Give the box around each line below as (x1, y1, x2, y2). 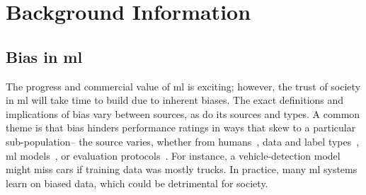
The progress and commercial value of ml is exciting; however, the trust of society (6, 78, 361, 93)
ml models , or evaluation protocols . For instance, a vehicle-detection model (6, 148, 341, 162)
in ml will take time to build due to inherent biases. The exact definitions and (6, 93, 344, 107)
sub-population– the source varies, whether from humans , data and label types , (6, 134, 360, 148)
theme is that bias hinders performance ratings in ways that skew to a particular (6, 120, 356, 135)
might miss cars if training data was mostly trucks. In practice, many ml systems (6, 162, 358, 177)
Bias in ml (6, 45, 83, 67)
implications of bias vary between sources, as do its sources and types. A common (6, 106, 360, 121)
